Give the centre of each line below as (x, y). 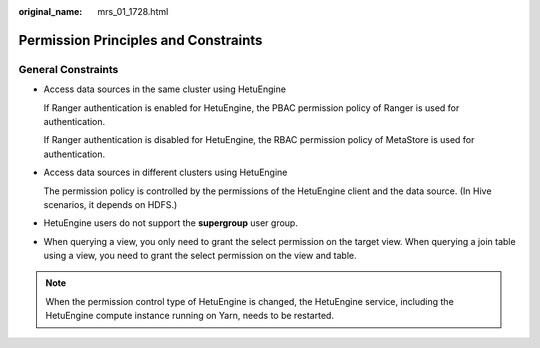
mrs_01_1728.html (133, 11)
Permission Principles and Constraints (140, 40)
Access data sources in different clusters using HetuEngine (165, 172)
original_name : (50, 11)
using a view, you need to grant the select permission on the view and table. (200, 256)
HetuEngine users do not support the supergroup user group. (171, 223)
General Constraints (68, 69)
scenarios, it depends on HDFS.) (110, 204)
